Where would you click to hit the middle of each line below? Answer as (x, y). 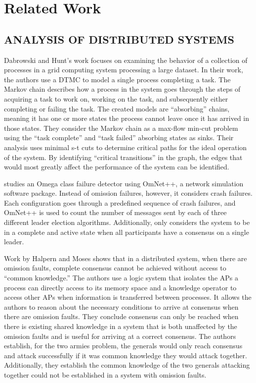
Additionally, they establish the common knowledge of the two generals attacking (127, 365)
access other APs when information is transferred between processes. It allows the (128, 297)
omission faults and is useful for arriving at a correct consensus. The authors (120, 336)
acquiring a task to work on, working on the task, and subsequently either (116, 98)
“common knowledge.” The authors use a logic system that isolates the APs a (121, 278)
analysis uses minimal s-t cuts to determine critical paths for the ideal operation (126, 147)
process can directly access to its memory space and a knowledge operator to (120, 287)
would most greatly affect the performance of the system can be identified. (117, 167)
